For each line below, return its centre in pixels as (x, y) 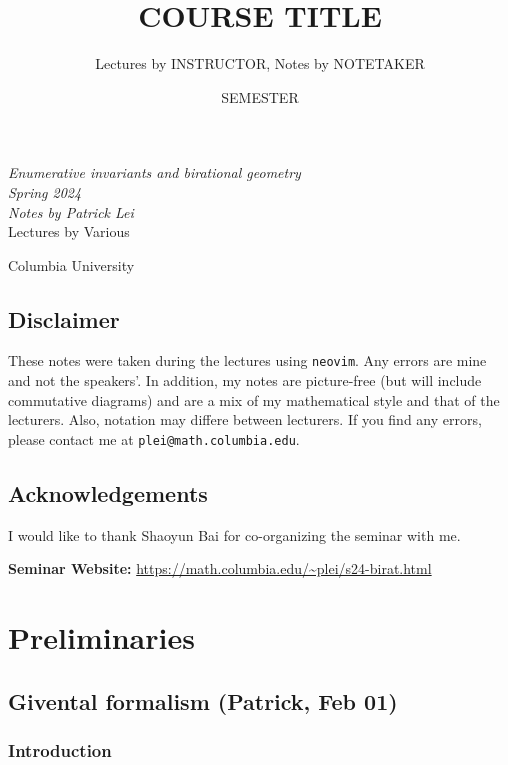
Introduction (60, 750)
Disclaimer (64, 318)
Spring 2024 (45, 191)
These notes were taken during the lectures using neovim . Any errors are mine (247, 360)
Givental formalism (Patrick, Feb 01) (203, 700)
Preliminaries (101, 637)
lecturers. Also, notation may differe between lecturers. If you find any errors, (245, 419)
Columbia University (71, 264)
